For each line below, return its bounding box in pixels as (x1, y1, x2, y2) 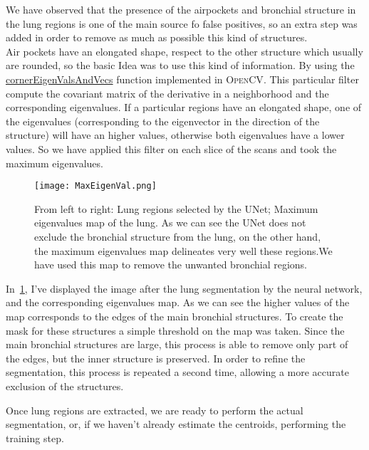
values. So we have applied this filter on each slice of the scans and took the (6, 141, 337, 156)
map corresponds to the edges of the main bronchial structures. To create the (6, 308, 343, 323)
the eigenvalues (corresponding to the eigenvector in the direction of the (6, 113, 320, 128)
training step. (6, 430, 64, 445)
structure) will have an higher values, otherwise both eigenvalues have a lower (6, 127, 345, 142)
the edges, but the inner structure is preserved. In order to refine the (6, 350, 306, 365)
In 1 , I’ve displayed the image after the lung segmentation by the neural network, (6, 281, 363, 295)
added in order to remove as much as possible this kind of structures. (6, 30, 308, 45)
